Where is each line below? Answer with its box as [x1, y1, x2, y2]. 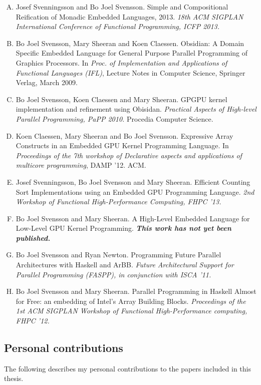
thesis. [4, 373, 24, 383]
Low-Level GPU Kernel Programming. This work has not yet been [16, 223, 231, 233]
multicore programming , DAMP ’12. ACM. [16, 160, 146, 170]
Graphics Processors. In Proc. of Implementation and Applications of [16, 57, 227, 68]
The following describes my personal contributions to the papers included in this [4, 363, 251, 373]
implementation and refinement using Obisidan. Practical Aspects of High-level [16, 104, 256, 114]
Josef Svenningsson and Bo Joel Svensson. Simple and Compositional [16, 2, 228, 12]
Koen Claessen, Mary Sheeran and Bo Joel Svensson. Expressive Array [16, 130, 233, 141]
